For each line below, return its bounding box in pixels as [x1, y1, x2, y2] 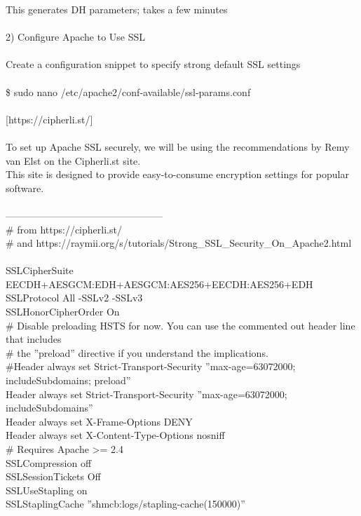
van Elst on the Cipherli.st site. [6, 153, 141, 168]
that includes [6, 332, 62, 346]
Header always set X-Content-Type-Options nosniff [6, 428, 225, 442]
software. [6, 180, 44, 195]
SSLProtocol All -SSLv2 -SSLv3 [6, 290, 143, 305]
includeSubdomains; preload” [6, 373, 131, 388]
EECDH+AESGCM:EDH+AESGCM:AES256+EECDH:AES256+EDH [6, 276, 313, 291]
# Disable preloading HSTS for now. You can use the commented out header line [6, 318, 355, 332]
